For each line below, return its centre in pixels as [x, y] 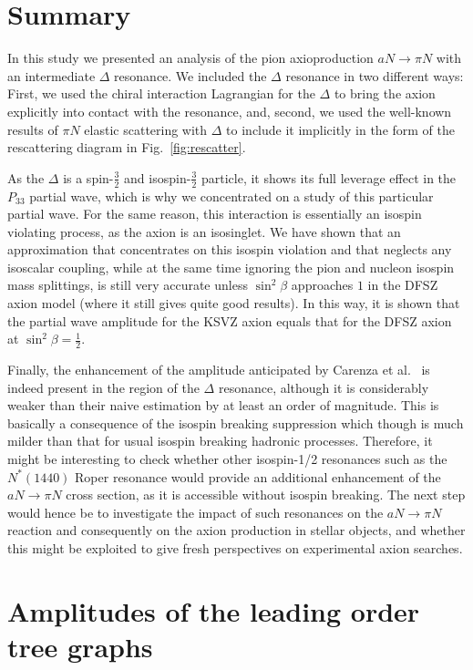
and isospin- [158, 177]
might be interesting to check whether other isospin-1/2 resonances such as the [227, 459]
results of [33, 129]
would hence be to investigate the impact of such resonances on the [195, 512]
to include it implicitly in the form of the [340, 129]
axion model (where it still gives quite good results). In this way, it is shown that [234, 303]
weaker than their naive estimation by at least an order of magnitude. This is [223, 405]
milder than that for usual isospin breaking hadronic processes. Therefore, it [220, 441]
